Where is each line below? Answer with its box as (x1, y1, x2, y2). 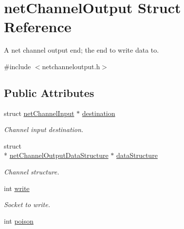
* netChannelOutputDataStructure (4, 150, 109, 160)
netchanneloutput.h (42, 61, 100, 71)
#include (4, 61, 31, 71)
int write (4, 183, 30, 193)
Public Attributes (4, 85, 94, 100)
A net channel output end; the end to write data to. (4, 45, 159, 55)
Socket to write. (4, 199, 50, 210)
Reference (4, 17, 72, 37)
